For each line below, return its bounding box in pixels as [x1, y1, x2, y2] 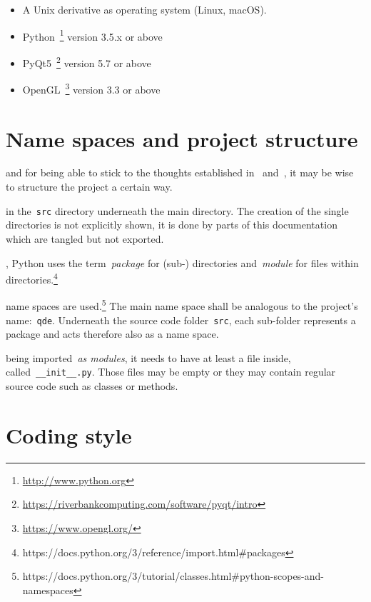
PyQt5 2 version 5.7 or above [22, 53, 151, 70]
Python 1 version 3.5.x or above [22, 26, 163, 44]
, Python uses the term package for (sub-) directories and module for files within [6, 255, 359, 270]
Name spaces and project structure [6, 124, 358, 153]
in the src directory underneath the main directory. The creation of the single [6, 203, 349, 218]
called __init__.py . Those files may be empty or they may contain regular [6, 364, 336, 379]
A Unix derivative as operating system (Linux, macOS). [22, 2, 267, 16]
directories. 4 [6, 270, 58, 286]
